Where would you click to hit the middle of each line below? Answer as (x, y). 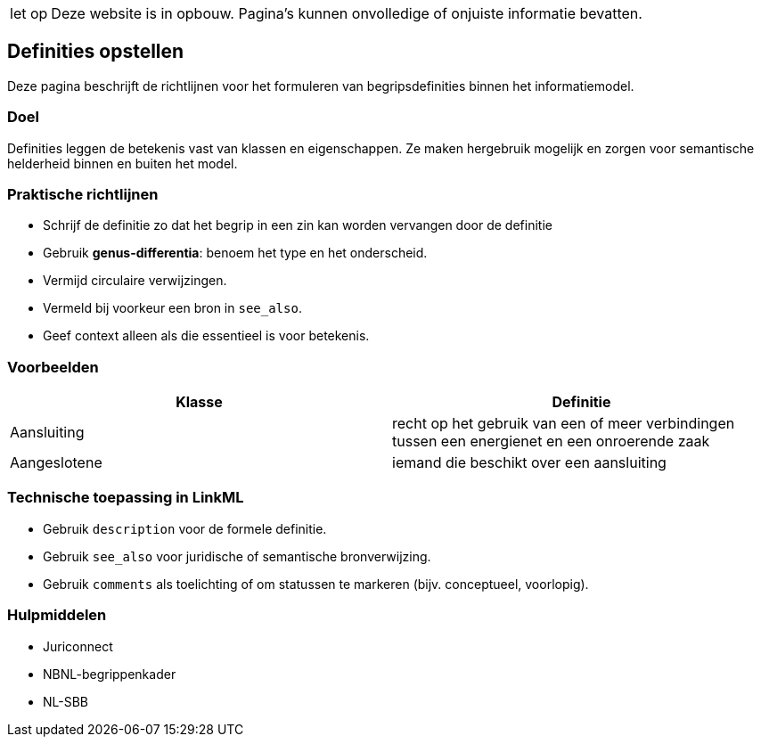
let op (29, 13)
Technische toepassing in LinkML (126, 498)
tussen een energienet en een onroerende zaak (551, 441)
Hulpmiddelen (57, 615)
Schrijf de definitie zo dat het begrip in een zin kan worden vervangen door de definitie (298, 225)
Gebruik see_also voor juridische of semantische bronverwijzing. (237, 556)
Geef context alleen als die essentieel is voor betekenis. (206, 336)
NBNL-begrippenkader (110, 674)
